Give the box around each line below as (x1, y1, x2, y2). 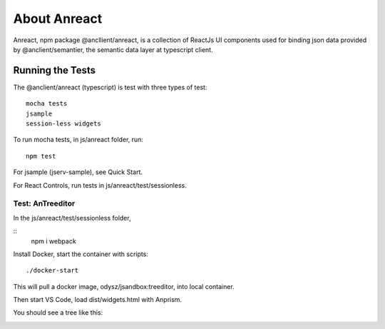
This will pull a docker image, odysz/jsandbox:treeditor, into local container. (13, 282, 235, 290)
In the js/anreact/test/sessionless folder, (13, 213, 131, 222)
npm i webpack (31, 236, 76, 246)
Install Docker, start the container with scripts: (13, 250, 149, 258)
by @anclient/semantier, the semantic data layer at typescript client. (13, 45, 213, 54)
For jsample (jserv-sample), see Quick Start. (13, 168, 143, 176)
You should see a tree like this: (13, 308, 103, 317)
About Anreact (13, 11, 103, 26)
